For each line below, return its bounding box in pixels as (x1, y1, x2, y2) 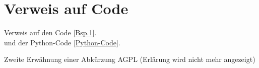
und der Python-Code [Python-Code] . (4, 37, 120, 47)
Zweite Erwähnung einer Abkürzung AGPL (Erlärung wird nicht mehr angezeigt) (4, 54, 255, 64)
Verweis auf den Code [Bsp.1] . (4, 27, 97, 38)
